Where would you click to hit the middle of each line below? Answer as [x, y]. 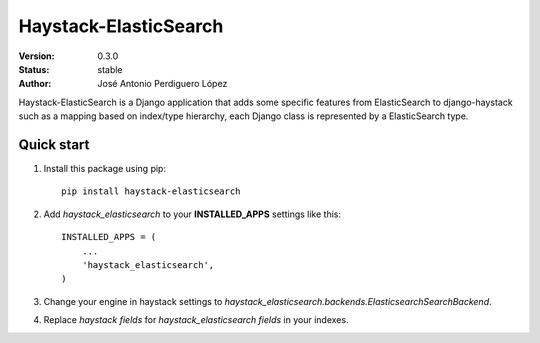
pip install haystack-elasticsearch [151, 191]
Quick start [54, 144]
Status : [34, 69]
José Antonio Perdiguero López [162, 84]
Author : [35, 84]
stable [110, 69]
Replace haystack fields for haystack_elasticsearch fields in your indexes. [196, 320]
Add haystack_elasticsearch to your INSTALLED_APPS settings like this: [192, 214]
